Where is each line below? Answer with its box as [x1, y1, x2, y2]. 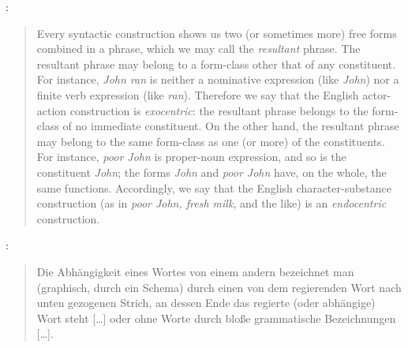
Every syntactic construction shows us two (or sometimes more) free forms [36, 24, 397, 41]
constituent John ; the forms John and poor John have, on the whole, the [36, 163, 387, 180]
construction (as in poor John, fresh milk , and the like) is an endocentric [36, 195, 387, 211]
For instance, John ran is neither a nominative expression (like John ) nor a [36, 71, 399, 88]
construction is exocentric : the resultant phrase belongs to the [69, 102, 369, 118]
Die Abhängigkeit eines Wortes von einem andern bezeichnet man [36, 263, 354, 279]
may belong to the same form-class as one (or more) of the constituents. [36, 133, 385, 149]
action [36, 102, 67, 118]
